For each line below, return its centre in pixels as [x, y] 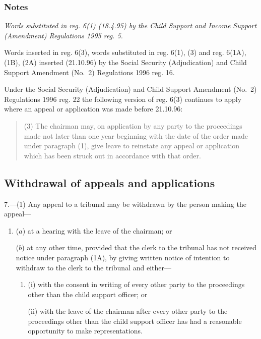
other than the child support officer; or [88, 294]
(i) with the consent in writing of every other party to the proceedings [136, 284]
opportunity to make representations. [85, 331]
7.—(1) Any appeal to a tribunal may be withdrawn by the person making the [125, 204]
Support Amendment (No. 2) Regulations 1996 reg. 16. [89, 72]
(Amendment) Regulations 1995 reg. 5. [63, 35]
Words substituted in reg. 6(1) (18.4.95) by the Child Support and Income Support [130, 25]
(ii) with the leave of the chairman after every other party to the [128, 311]
